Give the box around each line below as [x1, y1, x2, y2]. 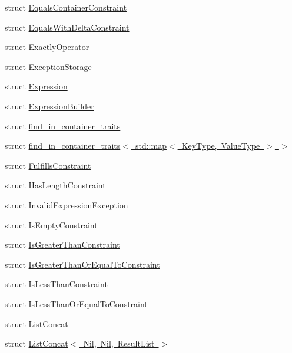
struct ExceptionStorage [5, 60, 92, 72]
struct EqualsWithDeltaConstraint [5, 21, 130, 33]
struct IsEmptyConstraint [5, 218, 98, 231]
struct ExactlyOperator [5, 41, 89, 53]
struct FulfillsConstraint [5, 159, 91, 171]
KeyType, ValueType [181, 139, 260, 152]
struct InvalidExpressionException [5, 198, 128, 211]
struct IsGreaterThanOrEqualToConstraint [5, 258, 160, 270]
